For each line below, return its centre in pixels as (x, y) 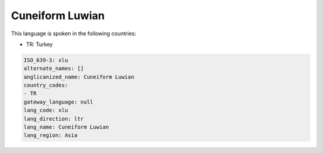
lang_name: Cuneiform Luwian (66, 127)
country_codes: (46, 85)
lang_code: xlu (46, 110)
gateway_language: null (59, 102)
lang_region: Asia (51, 135)
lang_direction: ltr (54, 119)
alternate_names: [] (54, 68)
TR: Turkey (39, 44)
